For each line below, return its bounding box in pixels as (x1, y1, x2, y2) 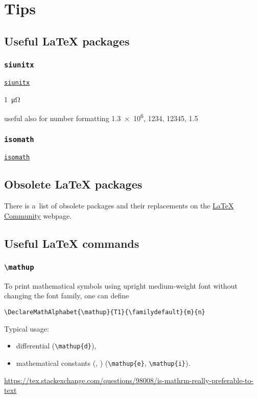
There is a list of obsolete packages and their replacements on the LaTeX (4, 200, 234, 211)
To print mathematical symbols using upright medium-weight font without (4, 280, 238, 291)
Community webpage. (4, 210, 72, 221)
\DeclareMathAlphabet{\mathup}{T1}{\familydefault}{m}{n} (4, 309, 205, 316)
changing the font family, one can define (4, 290, 129, 301)
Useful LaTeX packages (4, 33, 130, 49)
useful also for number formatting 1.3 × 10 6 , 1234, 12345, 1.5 (4, 111, 198, 123)
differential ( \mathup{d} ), (16, 340, 97, 351)
